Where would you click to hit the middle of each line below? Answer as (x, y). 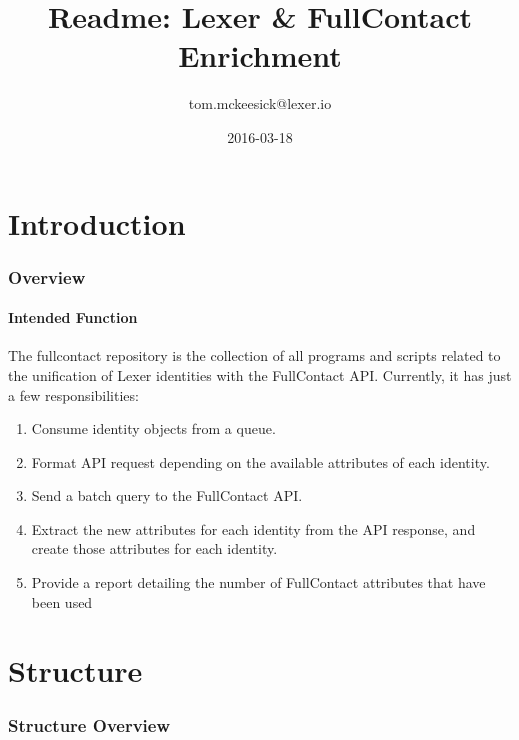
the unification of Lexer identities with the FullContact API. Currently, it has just (260, 374)
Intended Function (73, 317)
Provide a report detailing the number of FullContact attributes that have (258, 582)
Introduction (97, 222)
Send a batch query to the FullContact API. (167, 495)
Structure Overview (89, 724)
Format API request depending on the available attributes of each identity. (260, 461)
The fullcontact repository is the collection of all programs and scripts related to (254, 355)
